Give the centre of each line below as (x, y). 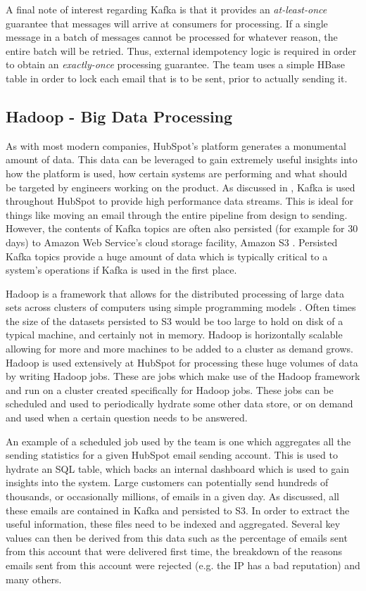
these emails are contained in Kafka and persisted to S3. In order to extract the (178, 510)
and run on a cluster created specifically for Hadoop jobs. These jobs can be (170, 389)
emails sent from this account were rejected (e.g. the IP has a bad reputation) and (183, 565)
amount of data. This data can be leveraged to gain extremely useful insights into (182, 159)
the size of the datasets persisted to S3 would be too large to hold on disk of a (175, 320)
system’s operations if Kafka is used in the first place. (121, 270)
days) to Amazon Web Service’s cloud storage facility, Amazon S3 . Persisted (172, 242)
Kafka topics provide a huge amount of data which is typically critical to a (167, 256)
